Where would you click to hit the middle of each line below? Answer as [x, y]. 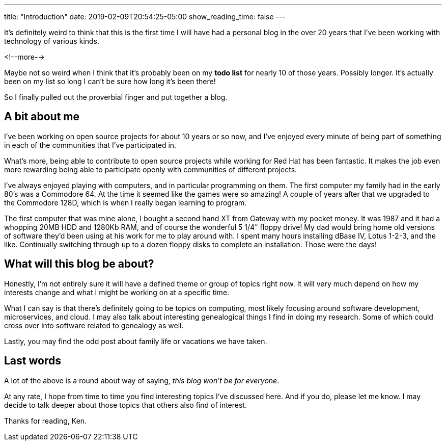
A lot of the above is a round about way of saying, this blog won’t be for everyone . [142, 380]
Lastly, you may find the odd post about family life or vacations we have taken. [136, 341]
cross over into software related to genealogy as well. [94, 325]
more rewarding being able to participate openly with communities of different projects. [151, 169]
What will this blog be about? [79, 264]
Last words [33, 361]
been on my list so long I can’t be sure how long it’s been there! [110, 81]
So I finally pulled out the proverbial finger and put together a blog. [116, 97]
